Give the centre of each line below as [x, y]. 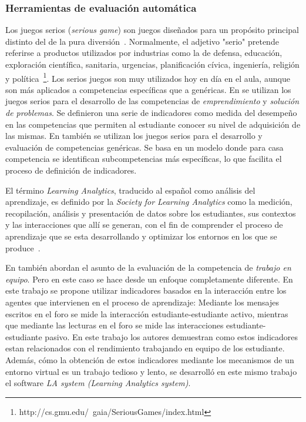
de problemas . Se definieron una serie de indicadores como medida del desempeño [151, 113]
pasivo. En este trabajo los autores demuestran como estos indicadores [172, 336]
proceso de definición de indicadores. [71, 170]
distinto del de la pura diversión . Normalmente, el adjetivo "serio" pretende [142, 41]
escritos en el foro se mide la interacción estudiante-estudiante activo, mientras [147, 313]
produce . [23, 247]
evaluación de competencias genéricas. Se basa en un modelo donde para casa [144, 147]
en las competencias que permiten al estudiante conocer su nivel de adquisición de [153, 124]
